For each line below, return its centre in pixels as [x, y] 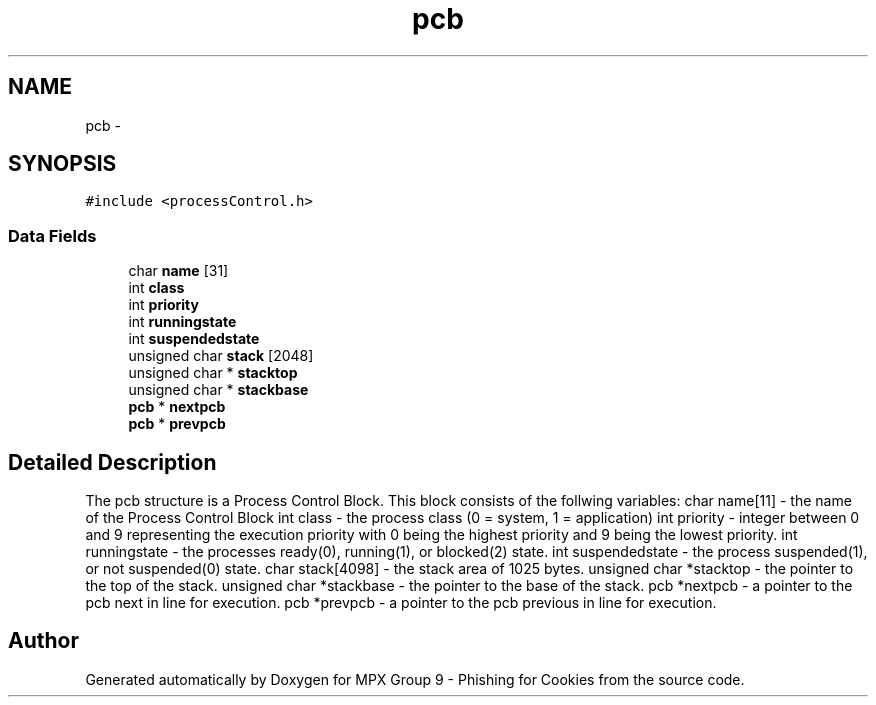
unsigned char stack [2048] [221, 356]
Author [43, 641]
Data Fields [52, 235]
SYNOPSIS [62, 164]
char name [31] [178, 271]
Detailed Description [112, 462]
